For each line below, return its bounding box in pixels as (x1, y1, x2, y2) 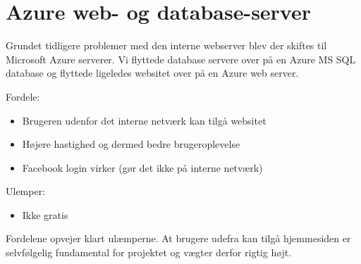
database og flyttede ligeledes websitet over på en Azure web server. (6, 65, 299, 80)
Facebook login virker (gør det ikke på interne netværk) (22, 160, 263, 175)
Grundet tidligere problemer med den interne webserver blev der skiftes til (6, 38, 327, 53)
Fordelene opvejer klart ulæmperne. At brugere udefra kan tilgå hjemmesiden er (6, 231, 351, 246)
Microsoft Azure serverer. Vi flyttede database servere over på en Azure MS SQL (6, 51, 356, 66)
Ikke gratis (22, 207, 68, 222)
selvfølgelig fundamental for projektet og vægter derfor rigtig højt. (6, 245, 292, 260)
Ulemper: (6, 184, 46, 199)
